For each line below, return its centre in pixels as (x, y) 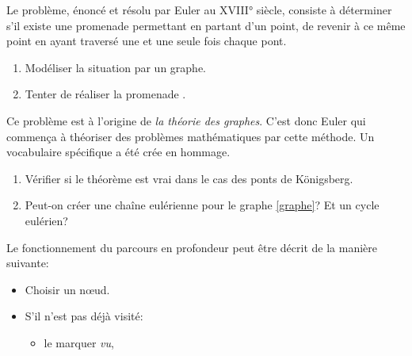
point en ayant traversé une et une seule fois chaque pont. (147, 41)
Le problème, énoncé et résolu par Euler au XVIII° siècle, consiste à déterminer (199, 10)
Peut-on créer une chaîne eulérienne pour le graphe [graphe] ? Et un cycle (202, 205)
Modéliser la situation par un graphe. (115, 67)
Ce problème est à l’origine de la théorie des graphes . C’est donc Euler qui (186, 120)
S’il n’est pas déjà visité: (84, 316)
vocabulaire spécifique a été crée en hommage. (118, 152)
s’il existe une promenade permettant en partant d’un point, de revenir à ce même (206, 25)
